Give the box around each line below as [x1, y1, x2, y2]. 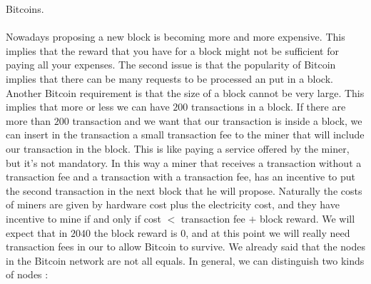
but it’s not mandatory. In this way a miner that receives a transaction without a [6, 155, 362, 170]
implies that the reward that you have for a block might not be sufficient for [6, 43, 339, 58]
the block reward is [93, 225, 178, 240]
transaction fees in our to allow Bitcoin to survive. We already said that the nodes [6, 239, 365, 254]
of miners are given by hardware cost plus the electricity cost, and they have [6, 197, 340, 212]
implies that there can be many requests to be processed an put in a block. [6, 71, 333, 86]
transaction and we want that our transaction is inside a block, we [72, 113, 362, 128]
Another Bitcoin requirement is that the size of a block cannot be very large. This [6, 85, 365, 100]
